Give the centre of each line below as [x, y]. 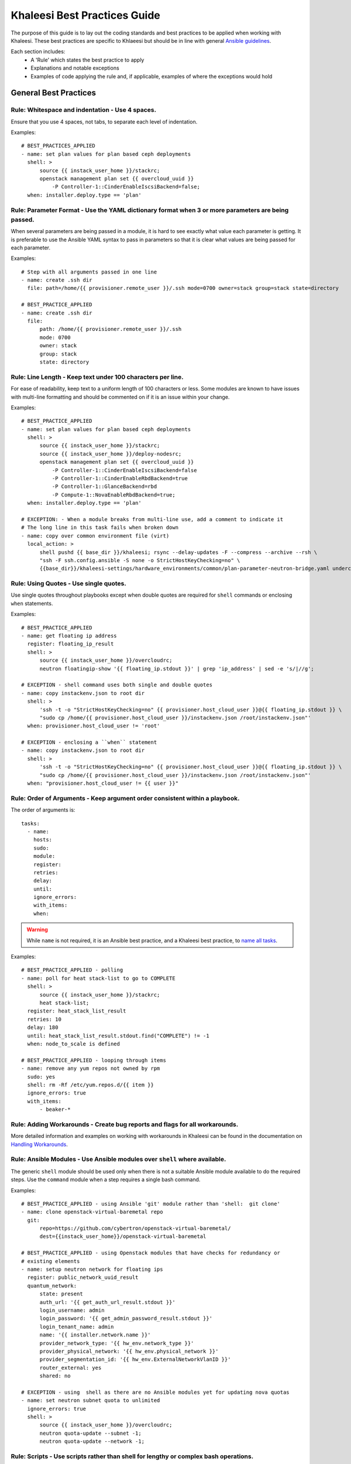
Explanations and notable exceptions [75, 68]
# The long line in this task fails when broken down [100, 528]
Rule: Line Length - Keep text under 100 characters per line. [97, 377]
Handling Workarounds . [39, 1144]
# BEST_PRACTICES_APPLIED [58, 146]
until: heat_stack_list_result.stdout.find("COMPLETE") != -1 [118, 1036]
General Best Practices [54, 93]
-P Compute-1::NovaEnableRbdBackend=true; [113, 495]
